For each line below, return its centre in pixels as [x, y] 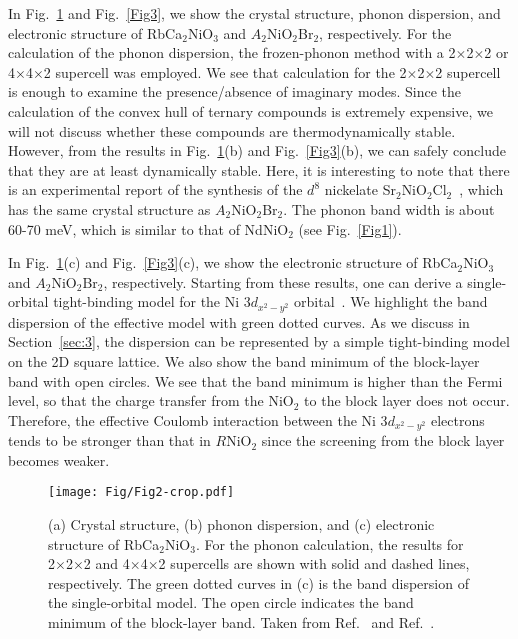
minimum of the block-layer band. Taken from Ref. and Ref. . [241, 622]
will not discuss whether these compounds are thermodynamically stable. [232, 130]
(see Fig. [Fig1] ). [350, 228]
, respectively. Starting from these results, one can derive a [283, 281]
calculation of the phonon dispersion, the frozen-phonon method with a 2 [232, 52]
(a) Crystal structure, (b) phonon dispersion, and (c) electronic [241, 524]
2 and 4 [106, 563]
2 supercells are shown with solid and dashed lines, [314, 563]
